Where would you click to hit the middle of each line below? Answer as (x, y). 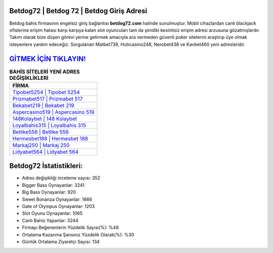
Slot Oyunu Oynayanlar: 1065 (52, 213)
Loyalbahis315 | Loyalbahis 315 (49, 125)
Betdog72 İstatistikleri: (46, 166)
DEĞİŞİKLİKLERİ (29, 78)
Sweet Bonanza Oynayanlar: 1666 (57, 199)
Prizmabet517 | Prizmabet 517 (48, 98)
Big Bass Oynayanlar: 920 (49, 192)
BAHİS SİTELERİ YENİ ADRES (45, 72)
